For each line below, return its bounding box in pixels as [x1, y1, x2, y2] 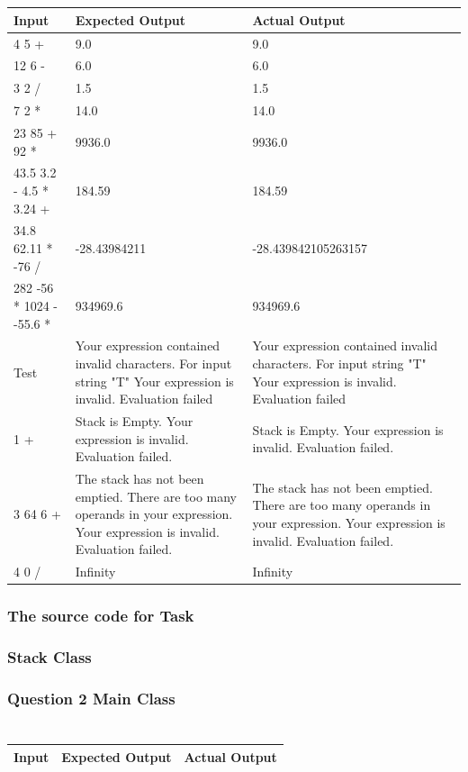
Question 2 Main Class [7, 687, 175, 710]
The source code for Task [7, 604, 194, 627]
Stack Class [7, 646, 92, 668]
